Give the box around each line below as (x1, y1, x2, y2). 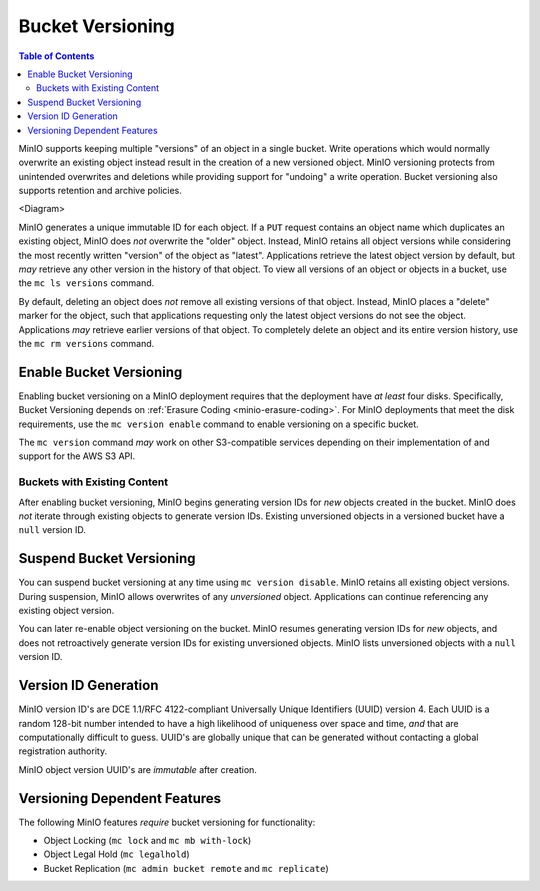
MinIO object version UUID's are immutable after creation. (18, 763, 257, 775)
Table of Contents (18, 50, 95, 62)
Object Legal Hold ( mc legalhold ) (43, 848, 190, 860)
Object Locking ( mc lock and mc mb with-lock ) (43, 834, 252, 846)
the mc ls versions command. (18, 277, 155, 289)
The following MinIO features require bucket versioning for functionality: (18, 816, 316, 828)
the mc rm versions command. (18, 337, 155, 349)
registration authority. (18, 745, 108, 757)
